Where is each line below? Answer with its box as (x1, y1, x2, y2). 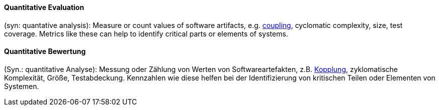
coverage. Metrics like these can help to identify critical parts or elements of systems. (4, 29, 288, 38)
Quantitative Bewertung (4, 47, 86, 56)
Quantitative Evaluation (4, 3, 84, 11)
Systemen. (4, 81, 39, 90)
